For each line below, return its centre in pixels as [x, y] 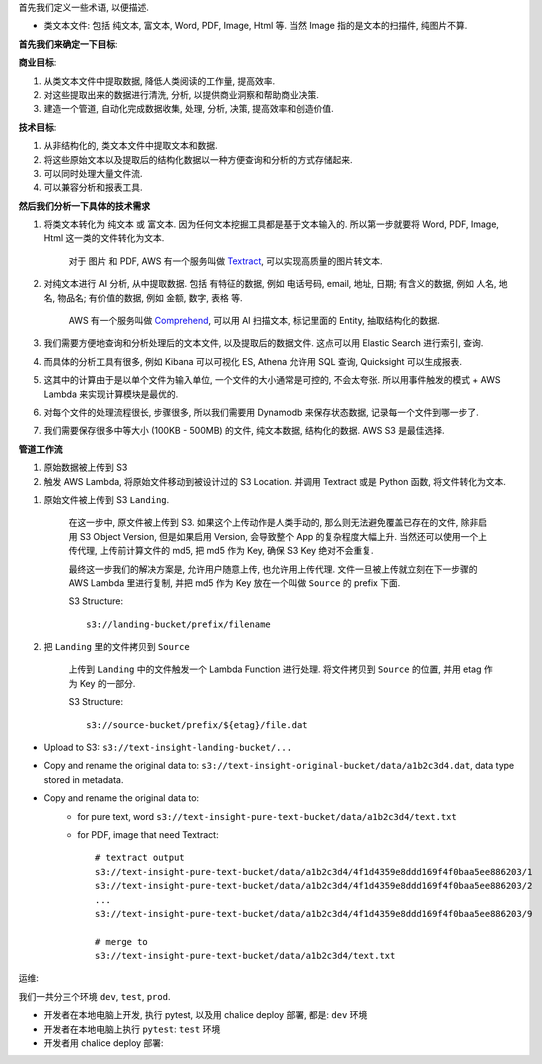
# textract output [140, 858]
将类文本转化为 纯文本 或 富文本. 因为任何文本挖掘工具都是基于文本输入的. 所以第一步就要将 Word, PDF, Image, [271, 224]
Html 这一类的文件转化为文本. [104, 238]
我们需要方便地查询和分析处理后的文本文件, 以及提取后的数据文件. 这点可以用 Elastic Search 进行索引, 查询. [263, 343]
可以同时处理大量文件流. [93, 173]
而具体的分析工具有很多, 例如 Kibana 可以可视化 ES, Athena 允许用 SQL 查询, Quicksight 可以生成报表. [253, 361]
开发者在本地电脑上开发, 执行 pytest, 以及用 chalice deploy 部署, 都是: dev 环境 [205, 1015]
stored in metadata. [83, 779]
